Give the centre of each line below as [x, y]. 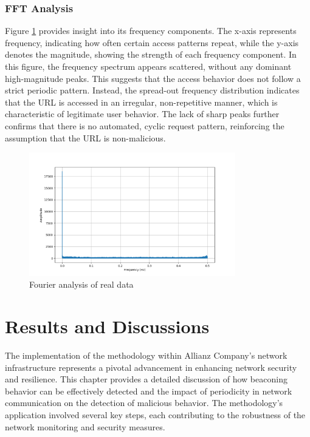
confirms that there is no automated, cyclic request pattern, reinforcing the [145, 125]
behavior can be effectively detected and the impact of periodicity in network [149, 391]
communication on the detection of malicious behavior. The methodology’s [144, 403]
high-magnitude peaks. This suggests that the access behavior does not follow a [153, 78]
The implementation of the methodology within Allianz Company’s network [146, 355]
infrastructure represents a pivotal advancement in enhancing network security [151, 367]
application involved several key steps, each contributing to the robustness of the [155, 414]
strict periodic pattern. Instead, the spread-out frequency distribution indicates [152, 90]
